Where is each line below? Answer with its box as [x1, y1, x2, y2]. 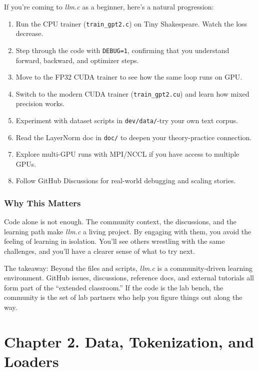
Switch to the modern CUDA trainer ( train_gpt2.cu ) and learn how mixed [15, 88, 249, 99]
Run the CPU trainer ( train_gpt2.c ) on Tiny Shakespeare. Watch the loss [15, 18, 247, 29]
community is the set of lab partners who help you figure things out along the [4, 292, 242, 302]
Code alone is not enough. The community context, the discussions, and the [4, 216, 236, 227]
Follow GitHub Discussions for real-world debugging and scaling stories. [15, 175, 236, 186]
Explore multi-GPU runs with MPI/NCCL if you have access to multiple [15, 149, 239, 159]
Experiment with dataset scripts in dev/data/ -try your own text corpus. [15, 115, 238, 125]
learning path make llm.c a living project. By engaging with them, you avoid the [4, 226, 251, 236]
